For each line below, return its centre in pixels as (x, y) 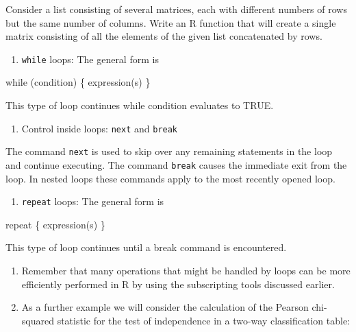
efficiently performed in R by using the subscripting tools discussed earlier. (178, 284)
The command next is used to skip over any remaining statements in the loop (169, 151)
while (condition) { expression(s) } (78, 82)
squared (38, 320)
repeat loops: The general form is (93, 201)
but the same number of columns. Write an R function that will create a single (171, 22)
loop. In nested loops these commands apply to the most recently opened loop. (170, 178)
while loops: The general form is (90, 59)
